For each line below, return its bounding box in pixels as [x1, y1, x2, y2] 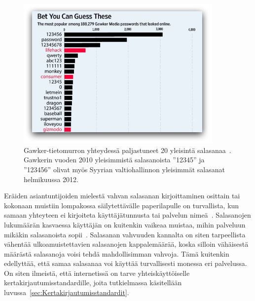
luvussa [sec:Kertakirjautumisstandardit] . [4, 287, 129, 298]
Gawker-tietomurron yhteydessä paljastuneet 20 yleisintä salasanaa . [24, 145, 231, 155]
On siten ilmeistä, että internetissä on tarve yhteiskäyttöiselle [4, 267, 190, 278]
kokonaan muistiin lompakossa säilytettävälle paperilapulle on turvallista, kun [4, 200, 239, 210]
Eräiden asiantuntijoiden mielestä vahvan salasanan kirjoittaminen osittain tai [4, 190, 240, 201]
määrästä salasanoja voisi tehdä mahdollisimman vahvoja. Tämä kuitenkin [4, 248, 229, 259]
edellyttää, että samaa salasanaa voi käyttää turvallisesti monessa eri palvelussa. [4, 258, 247, 268]
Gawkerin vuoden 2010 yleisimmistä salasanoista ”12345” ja [24, 154, 205, 165]
